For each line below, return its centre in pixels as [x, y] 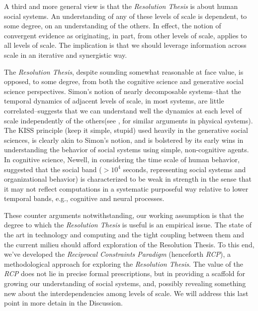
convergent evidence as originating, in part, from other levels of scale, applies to [126, 35]
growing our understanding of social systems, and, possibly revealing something [125, 283]
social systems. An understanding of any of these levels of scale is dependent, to [126, 16]
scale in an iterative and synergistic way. [66, 54]
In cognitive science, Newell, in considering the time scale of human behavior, [122, 159]
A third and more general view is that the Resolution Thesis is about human [121, 6]
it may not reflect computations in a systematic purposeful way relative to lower [126, 188]
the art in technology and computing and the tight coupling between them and [124, 235]
